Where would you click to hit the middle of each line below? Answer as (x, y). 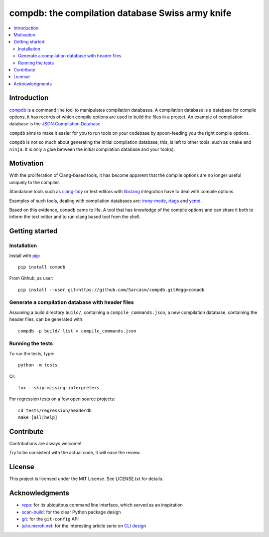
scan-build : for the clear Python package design (71, 512)
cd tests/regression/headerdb (55, 410)
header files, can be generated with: (46, 319)
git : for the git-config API (50, 519)
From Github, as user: (31, 278)
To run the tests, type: (32, 353)
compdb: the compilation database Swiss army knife (120, 13)
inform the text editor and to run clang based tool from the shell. (75, 217)
